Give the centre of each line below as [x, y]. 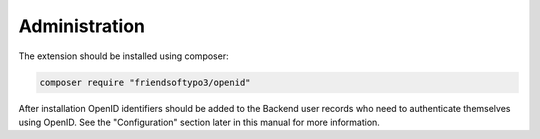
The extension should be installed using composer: [123, 56]
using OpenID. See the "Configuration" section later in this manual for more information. [199, 122]
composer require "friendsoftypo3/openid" [145, 82]
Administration [81, 26]
